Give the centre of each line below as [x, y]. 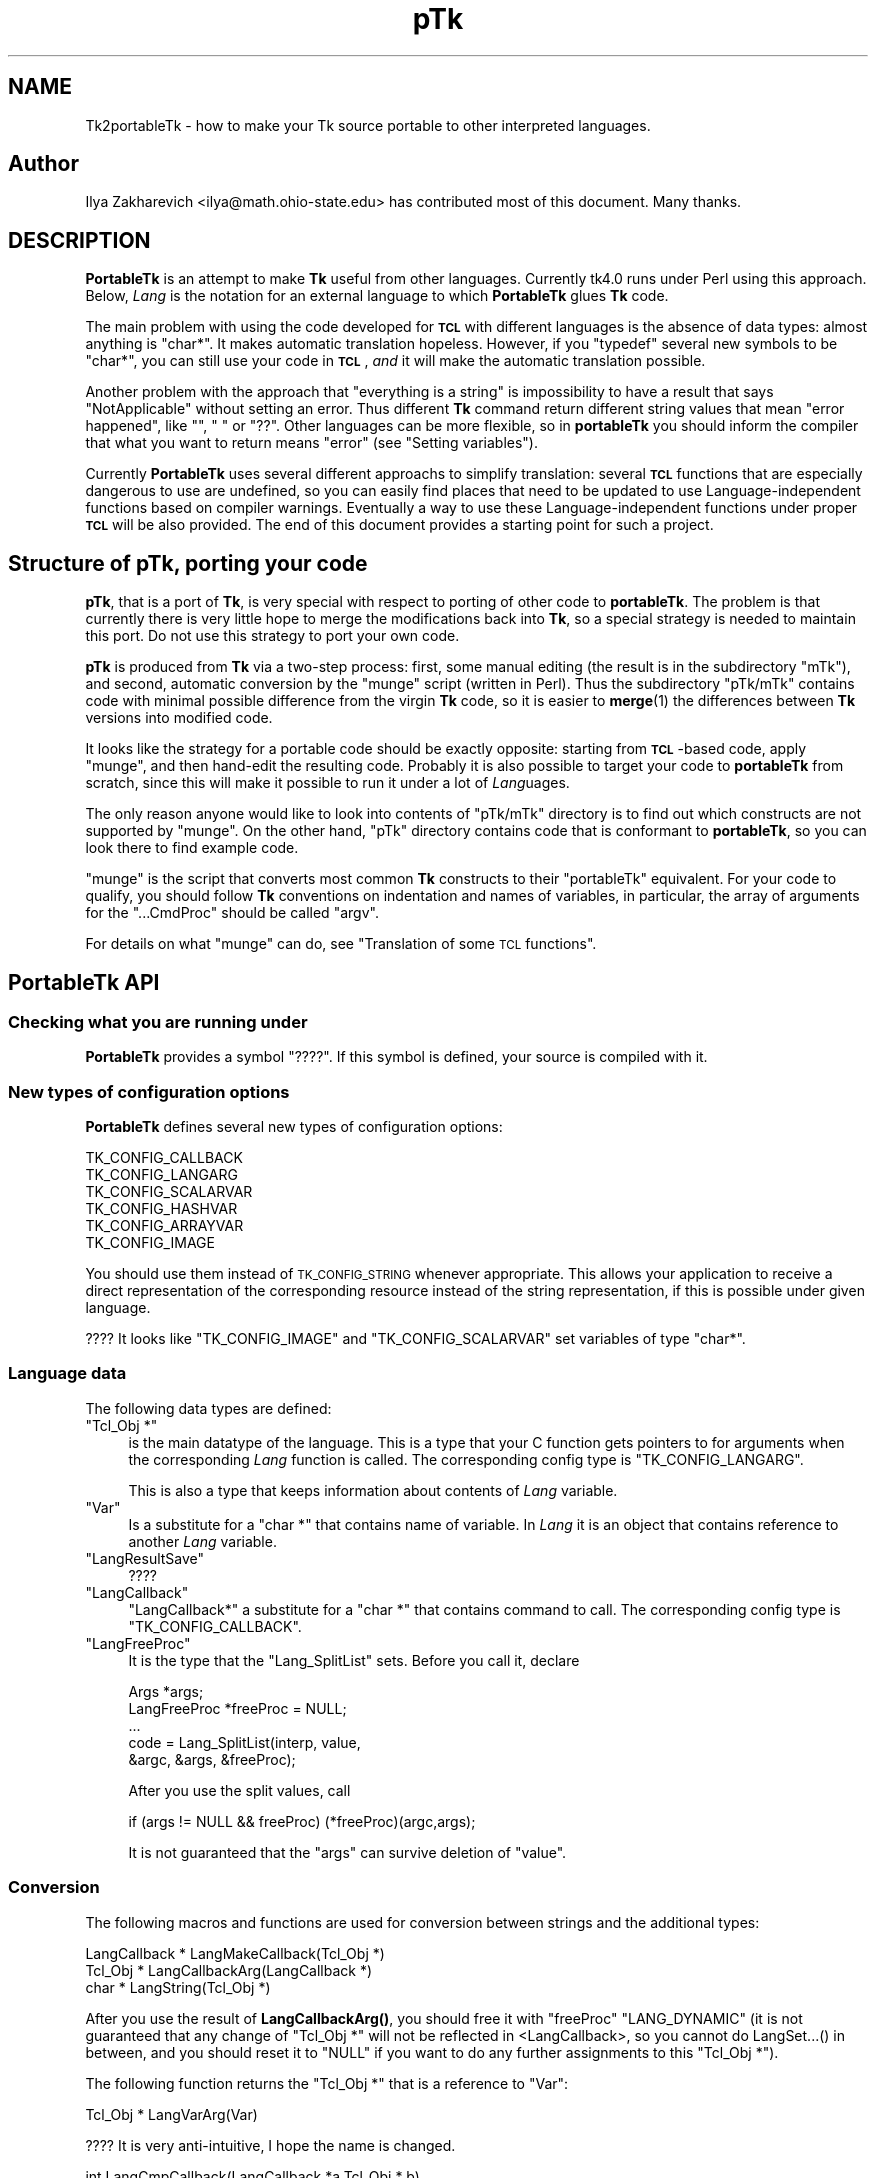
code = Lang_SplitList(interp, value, [244, 1742]
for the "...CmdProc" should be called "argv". [232, 913]
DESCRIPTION [79, 240]
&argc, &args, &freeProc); [212, 1759]
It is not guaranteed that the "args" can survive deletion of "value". [347, 1852]
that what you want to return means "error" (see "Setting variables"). [312, 443]
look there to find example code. [192, 848]
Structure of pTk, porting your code [188, 563]
